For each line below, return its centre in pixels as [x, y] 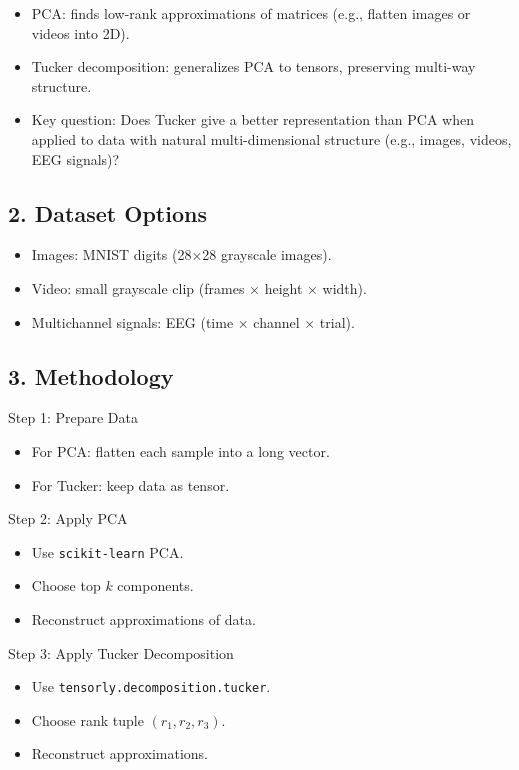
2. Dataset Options [107, 212]
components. [155, 585]
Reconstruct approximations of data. [143, 618]
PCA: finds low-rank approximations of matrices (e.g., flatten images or [251, 13]
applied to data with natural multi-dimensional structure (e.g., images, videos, [271, 138]
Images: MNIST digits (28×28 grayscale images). [181, 254]
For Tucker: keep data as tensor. [130, 484]
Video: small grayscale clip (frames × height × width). [199, 287]
